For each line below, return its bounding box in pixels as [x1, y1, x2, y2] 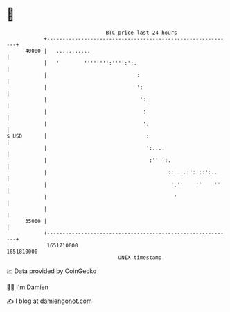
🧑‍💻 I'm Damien [6, 283, 49, 291]
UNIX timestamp [118, 254, 162, 261]
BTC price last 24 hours [105, 29, 177, 36]
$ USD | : [6, 132, 150, 140]
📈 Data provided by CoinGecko [6, 267, 97, 275]
